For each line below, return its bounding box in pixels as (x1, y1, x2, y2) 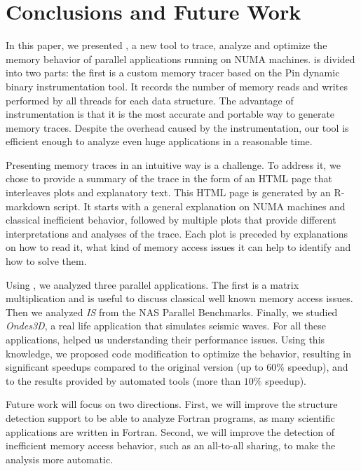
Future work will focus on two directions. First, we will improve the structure (6, 397, 338, 411)
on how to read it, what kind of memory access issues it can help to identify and (6, 240, 351, 254)
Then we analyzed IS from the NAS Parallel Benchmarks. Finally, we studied (6, 304, 338, 319)
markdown (6, 198, 50, 213)
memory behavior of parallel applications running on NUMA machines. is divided (6, 51, 355, 66)
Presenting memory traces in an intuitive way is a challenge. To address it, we (6, 157, 341, 172)
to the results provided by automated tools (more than (6, 373, 241, 388)
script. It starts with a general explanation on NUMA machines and (53, 198, 346, 213)
